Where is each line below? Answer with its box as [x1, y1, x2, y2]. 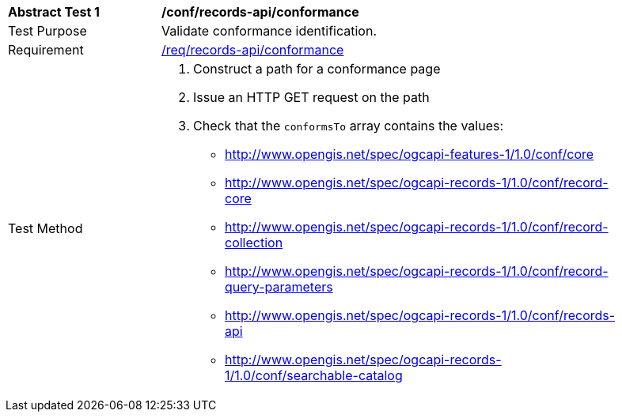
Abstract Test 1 [8, 4, 100, 20]
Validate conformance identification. [161, 23, 377, 39]
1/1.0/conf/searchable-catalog [225, 367, 403, 383]
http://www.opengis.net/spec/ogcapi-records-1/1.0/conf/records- [225, 307, 616, 323]
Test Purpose [8, 23, 87, 39]
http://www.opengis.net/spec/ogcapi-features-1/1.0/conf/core [225, 146, 594, 162]
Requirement [8, 42, 84, 58]
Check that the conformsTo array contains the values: [193, 118, 504, 134]
